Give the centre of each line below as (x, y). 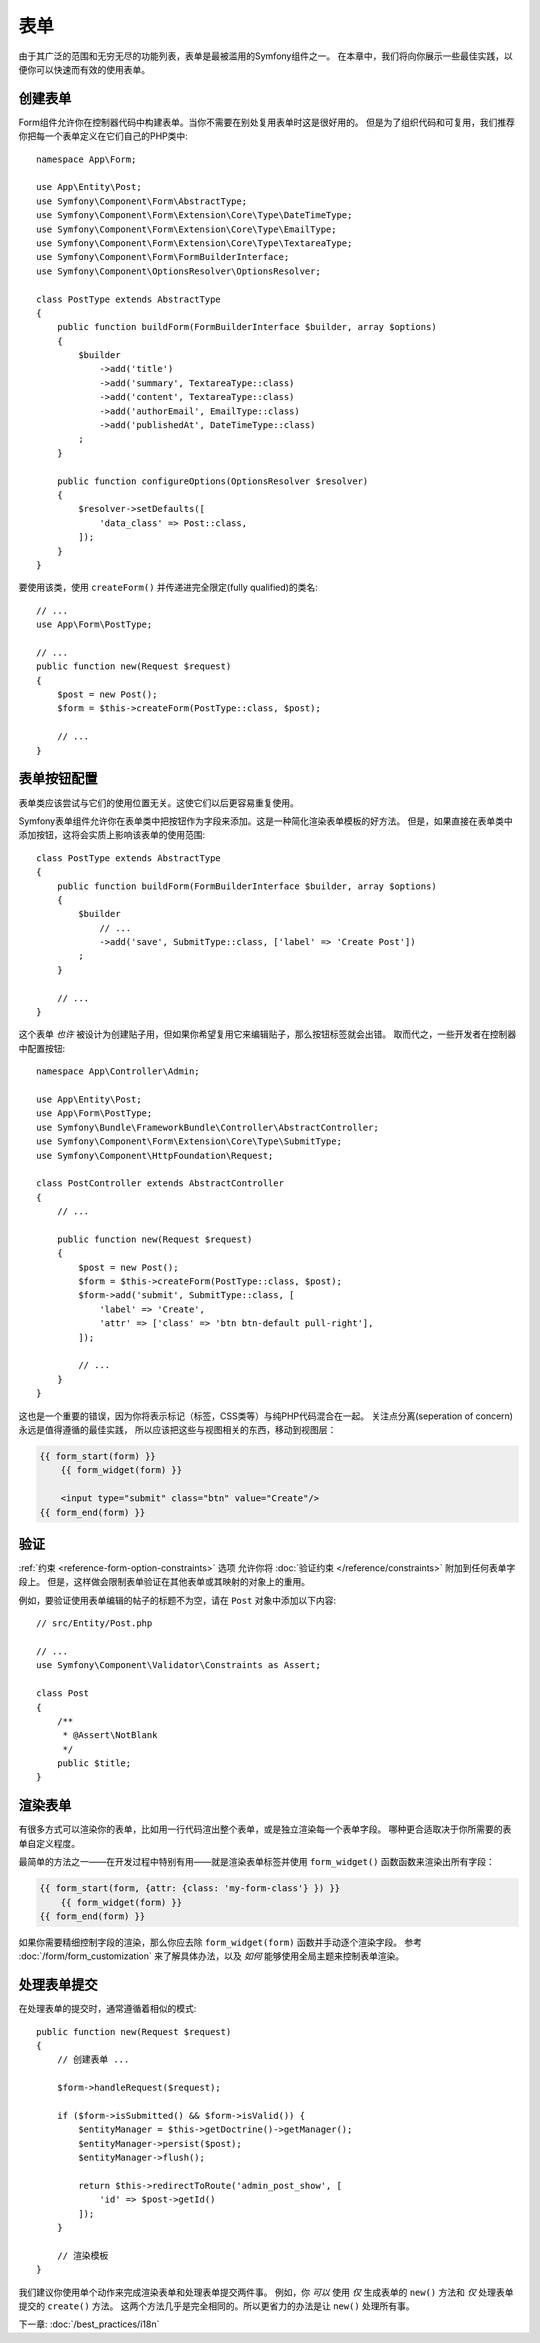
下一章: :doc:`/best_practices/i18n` (89, 2324)
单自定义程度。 (49, 1843)
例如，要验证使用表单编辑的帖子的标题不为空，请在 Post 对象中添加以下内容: (177, 1600)
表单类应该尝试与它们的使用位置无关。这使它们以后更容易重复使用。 (158, 802)
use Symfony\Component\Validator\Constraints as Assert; (179, 1665)
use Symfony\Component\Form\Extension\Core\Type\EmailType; (186, 229)
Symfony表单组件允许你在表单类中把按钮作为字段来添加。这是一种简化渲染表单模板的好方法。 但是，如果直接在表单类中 (266, 821)
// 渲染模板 (82, 2255)
